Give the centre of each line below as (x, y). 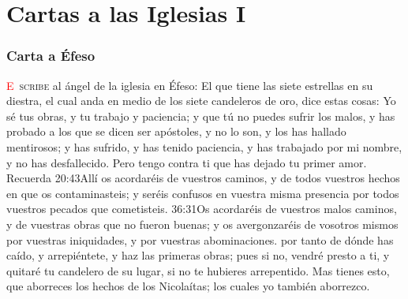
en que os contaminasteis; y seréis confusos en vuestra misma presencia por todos (203, 193)
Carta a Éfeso (51, 56)
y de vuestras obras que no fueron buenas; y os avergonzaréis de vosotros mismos (202, 224)
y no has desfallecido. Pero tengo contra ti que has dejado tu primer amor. (187, 162)
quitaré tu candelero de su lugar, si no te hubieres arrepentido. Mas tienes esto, (198, 270)
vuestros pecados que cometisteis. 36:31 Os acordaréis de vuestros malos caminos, (202, 209)
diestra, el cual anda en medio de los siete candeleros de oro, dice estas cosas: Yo (201, 101)
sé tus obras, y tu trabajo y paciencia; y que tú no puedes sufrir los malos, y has (201, 116)
